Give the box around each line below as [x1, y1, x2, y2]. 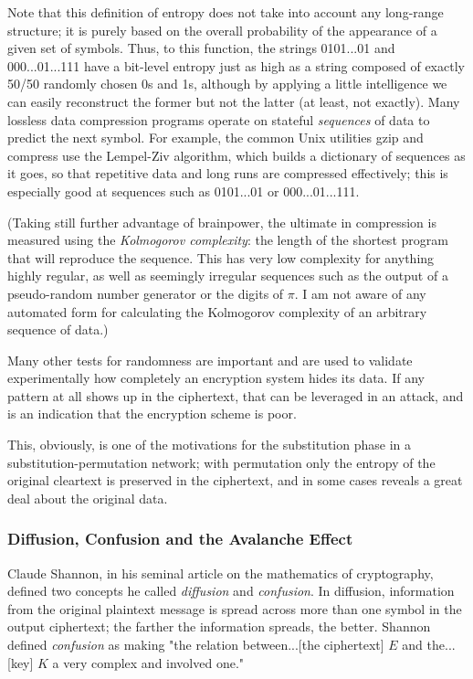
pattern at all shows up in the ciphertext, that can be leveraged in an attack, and [7, 386, 464, 405]
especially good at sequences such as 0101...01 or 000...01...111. [7, 181, 360, 200]
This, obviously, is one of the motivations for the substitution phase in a [7, 435, 411, 454]
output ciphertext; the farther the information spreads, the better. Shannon [7, 617, 431, 636]
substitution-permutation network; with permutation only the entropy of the [7, 452, 436, 472]
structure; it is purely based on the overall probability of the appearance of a [7, 20, 437, 39]
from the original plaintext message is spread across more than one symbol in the [7, 599, 462, 618]
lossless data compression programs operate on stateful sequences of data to [7, 110, 430, 129]
